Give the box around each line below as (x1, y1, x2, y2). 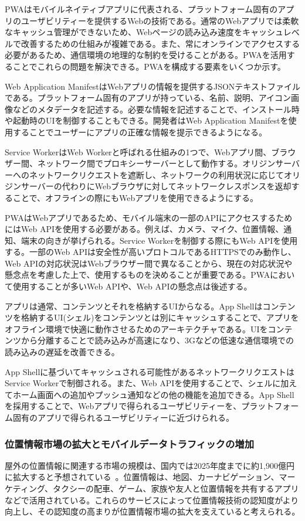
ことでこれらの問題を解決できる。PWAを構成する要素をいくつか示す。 (12, 60, 286, 72)
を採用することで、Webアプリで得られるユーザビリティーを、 (5, 400, 242, 412)
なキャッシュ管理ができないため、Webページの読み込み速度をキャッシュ (5, 26, 283, 38)
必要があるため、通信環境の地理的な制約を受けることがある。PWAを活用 (5, 49, 287, 61)
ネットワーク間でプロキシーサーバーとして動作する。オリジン (37, 157, 276, 169)
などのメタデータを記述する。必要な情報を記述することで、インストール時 (12, 103, 300, 115)
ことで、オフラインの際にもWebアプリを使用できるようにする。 (12, 191, 259, 203)
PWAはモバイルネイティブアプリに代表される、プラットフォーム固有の (5, 3, 278, 15)
